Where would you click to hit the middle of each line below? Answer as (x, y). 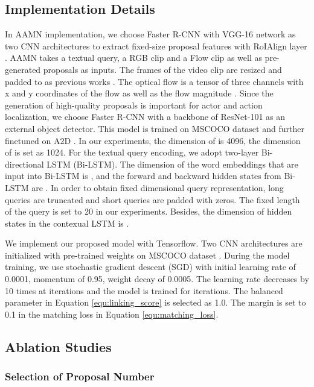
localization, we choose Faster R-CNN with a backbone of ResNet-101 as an (145, 117)
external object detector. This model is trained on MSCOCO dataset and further (155, 128)
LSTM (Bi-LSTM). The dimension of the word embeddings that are (172, 164)
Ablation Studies (58, 346)
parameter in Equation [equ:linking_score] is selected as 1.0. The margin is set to (155, 302)
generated (23, 69)
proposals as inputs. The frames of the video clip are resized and (162, 69)
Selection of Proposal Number (80, 376)
